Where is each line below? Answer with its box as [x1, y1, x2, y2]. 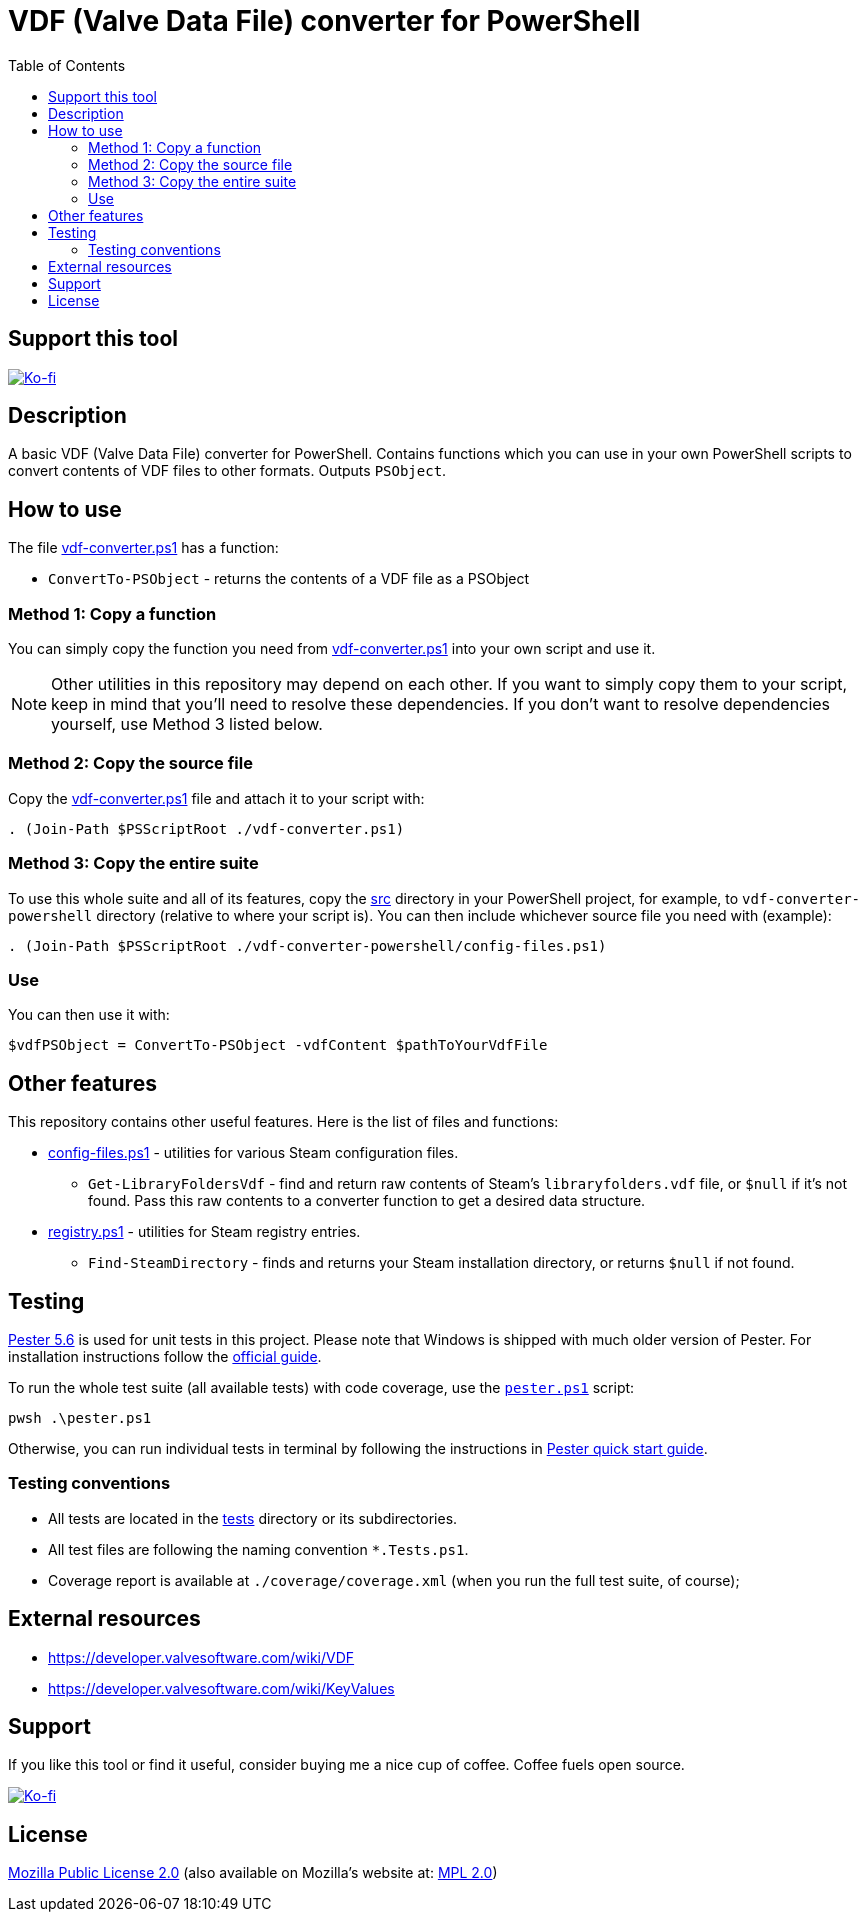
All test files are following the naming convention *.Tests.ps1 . [48, 1540, 469, 1558]
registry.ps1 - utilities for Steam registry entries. [48, 1223, 361, 1241]
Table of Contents [8, 56, 126, 74]
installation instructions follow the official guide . [8, 1347, 322, 1365]
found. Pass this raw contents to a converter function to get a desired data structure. [88, 1192, 646, 1210]
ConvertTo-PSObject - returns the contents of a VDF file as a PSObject [48, 570, 530, 588]
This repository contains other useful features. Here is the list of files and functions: [8, 1113, 559, 1131]
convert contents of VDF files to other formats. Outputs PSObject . [8, 462, 447, 480]
